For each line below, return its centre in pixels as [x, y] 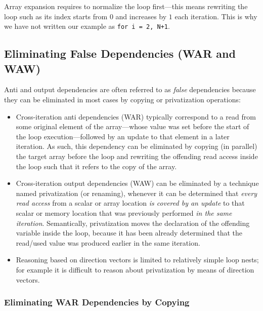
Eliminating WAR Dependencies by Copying [97, 302]
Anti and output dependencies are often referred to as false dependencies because [130, 89]
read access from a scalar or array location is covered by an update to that [130, 203]
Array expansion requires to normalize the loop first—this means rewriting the [126, 6]
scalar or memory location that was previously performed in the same [124, 212]
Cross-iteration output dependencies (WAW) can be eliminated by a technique [137, 183]
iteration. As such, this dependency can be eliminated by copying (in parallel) [137, 146]
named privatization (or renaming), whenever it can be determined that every [137, 193]
